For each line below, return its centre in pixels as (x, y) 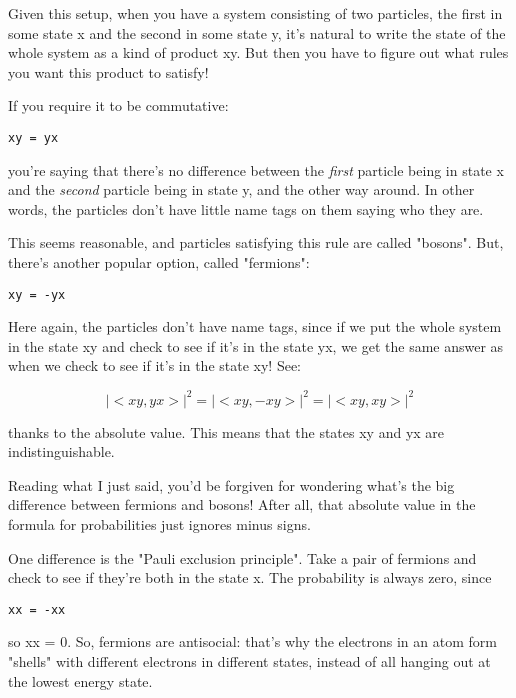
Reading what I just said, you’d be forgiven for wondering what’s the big (231, 484)
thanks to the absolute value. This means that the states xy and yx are (226, 431)
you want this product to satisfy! (108, 71)
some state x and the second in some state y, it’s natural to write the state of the (257, 32)
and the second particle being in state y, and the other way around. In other (241, 189)
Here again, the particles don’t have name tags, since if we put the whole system (255, 326)
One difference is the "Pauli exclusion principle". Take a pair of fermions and (242, 557)
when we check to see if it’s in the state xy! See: (154, 365)
